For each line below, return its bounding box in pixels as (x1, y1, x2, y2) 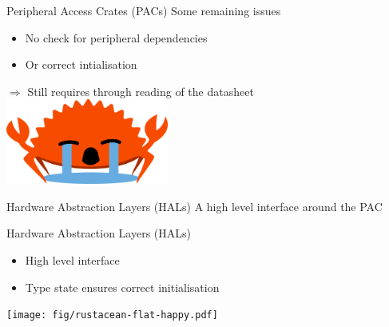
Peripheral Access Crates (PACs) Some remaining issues (6, 2, 281, 18)
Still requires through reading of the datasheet (27, 82, 254, 99)
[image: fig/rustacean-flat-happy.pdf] (6, 309, 218, 321)
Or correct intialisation (25, 56, 137, 73)
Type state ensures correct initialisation (25, 278, 220, 295)
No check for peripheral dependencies (25, 29, 208, 46)
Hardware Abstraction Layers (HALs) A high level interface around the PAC (6, 197, 383, 214)
